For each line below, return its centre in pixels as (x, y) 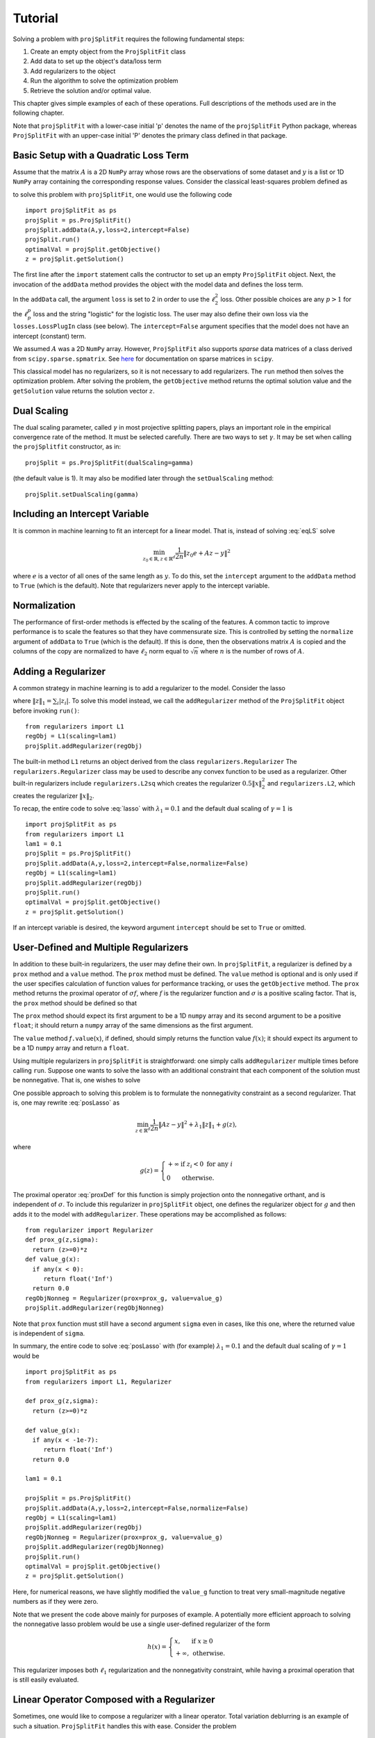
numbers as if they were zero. (56, 1602)
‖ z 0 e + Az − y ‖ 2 (207, 553)
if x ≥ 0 (202, 1641)
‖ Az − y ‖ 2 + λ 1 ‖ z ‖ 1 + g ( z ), (198, 1125)
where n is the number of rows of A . (252, 651)
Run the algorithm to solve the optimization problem (104, 81)
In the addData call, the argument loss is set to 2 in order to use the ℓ (114, 300)
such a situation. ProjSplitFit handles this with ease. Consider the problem (125, 1726)
